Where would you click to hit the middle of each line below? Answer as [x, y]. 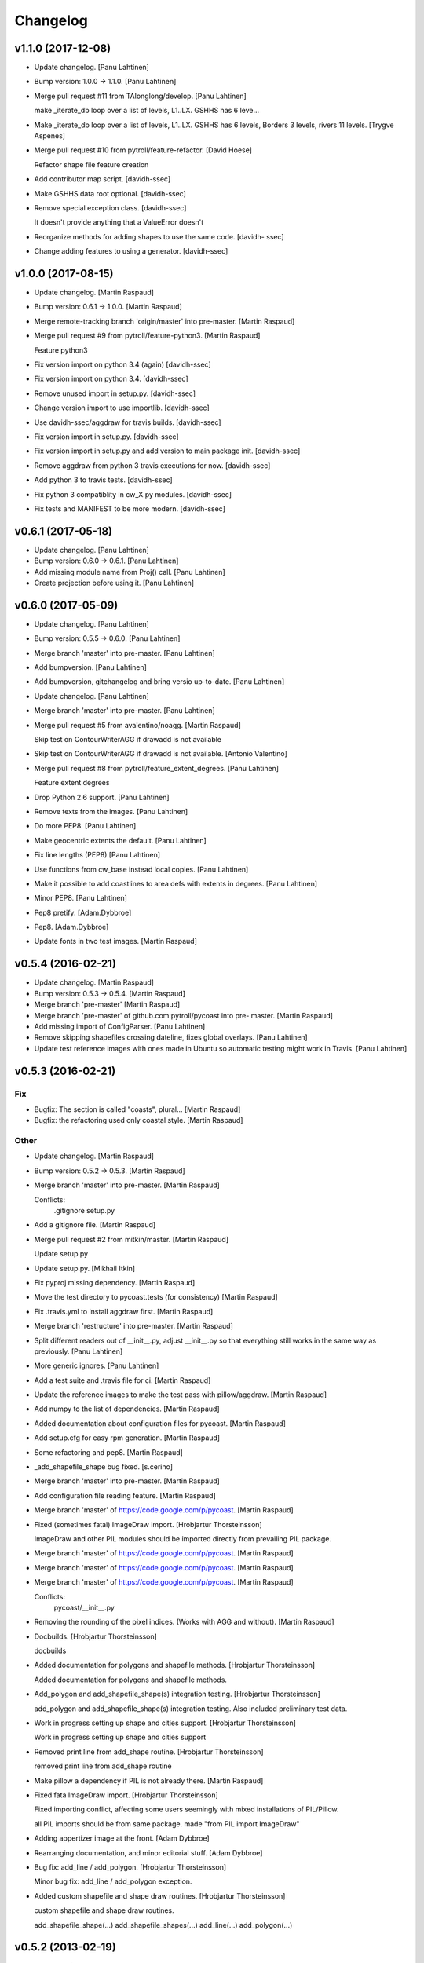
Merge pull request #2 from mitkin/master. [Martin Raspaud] [132, 1239]
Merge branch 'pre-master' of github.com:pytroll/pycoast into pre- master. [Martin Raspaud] [184, 1015]
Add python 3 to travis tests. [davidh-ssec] [103, 480]
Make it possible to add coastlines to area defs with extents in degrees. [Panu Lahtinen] [176, 883]
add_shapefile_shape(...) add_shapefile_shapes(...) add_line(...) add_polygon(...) [163, 1925]
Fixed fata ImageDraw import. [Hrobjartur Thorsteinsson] [126, 1795]
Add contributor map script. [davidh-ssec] [102, 179]
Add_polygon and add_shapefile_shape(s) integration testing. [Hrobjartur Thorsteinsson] [177, 1694]
